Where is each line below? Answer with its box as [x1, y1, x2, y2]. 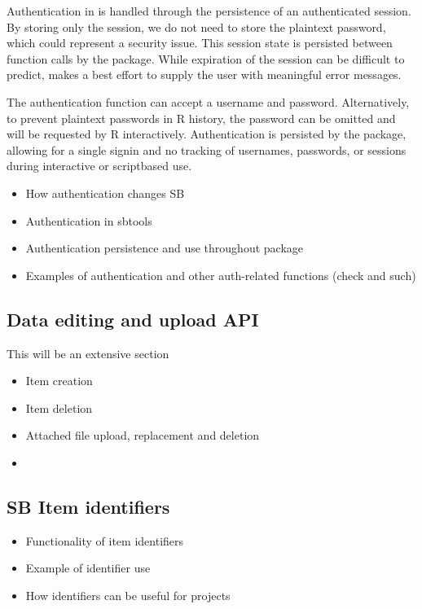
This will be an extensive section [7, 344, 169, 361]
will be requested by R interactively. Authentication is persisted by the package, [7, 125, 407, 142]
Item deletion [25, 399, 93, 416]
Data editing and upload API [7, 306, 259, 331]
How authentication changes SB [25, 184, 185, 201]
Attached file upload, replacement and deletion [25, 427, 260, 444]
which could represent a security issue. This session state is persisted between [7, 34, 393, 51]
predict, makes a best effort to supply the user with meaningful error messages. [7, 66, 402, 83]
